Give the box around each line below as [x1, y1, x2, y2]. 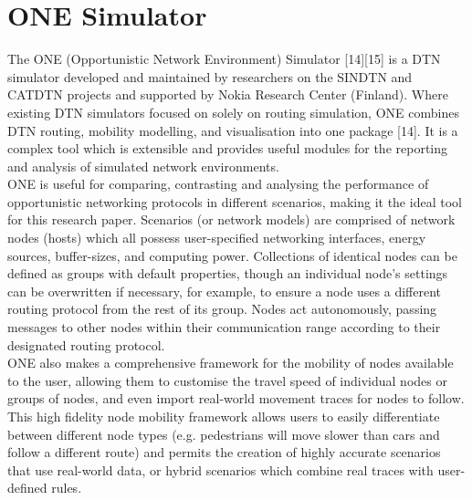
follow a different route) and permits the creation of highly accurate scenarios [7, 443, 441, 462]
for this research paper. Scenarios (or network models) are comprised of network [7, 210, 456, 229]
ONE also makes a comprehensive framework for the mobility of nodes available [7, 353, 454, 372]
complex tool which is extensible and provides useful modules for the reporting [7, 139, 448, 158]
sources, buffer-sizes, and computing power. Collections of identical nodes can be [7, 245, 457, 265]
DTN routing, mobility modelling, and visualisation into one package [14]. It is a [7, 120, 458, 140]
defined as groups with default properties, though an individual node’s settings [7, 264, 448, 283]
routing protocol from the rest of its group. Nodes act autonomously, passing [7, 299, 437, 318]
